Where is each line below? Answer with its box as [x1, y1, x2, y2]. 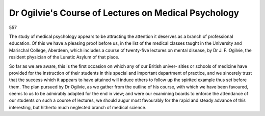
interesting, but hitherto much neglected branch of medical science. [9, 104, 147, 110]
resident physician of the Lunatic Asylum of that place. [9, 54, 120, 60]
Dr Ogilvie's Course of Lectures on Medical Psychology [9, 7, 239, 18]
